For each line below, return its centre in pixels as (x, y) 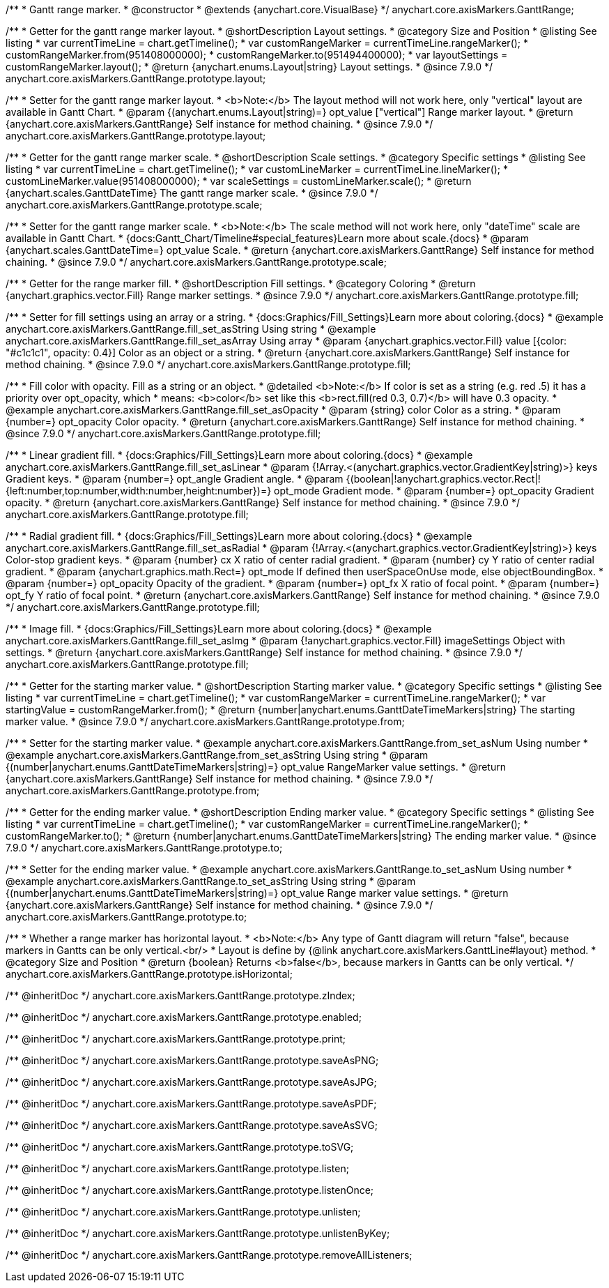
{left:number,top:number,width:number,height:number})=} (139, 491)
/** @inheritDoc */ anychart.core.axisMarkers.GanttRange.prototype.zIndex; (180, 995)
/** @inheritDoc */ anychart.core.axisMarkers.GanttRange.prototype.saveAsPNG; (192, 1060)
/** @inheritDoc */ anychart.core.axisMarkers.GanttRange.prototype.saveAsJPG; (191, 1082)
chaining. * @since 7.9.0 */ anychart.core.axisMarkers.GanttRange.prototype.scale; (196, 262)
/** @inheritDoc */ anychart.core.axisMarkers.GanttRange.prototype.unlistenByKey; (198, 1233)
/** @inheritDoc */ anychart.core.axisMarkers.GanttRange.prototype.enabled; (184, 1017)
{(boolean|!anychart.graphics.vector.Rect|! (443, 479)
